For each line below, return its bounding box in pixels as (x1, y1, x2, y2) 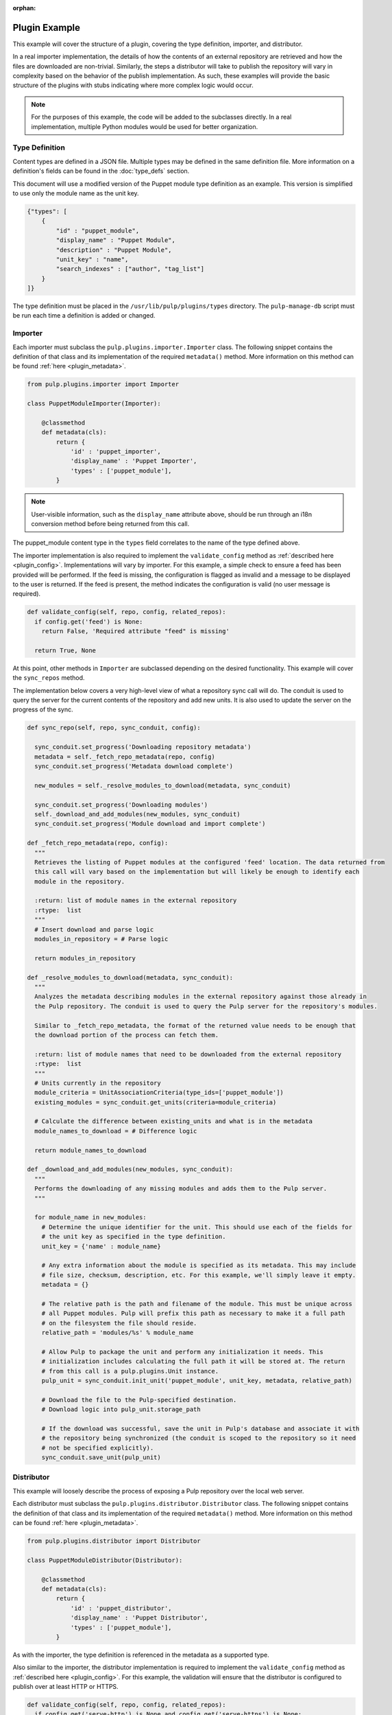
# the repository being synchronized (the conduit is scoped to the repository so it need (41, 1434, 356, 1442)
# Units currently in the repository (34, 1079, 161, 1087)
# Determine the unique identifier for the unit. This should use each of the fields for (41, 1223, 353, 1231)
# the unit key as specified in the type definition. (41, 1233, 226, 1241)
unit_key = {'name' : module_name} (41, 1242, 161, 1250)
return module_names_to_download (34, 1146, 147, 1154)
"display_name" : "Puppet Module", (56, 237, 176, 244)
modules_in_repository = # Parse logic (34, 935, 169, 943)
